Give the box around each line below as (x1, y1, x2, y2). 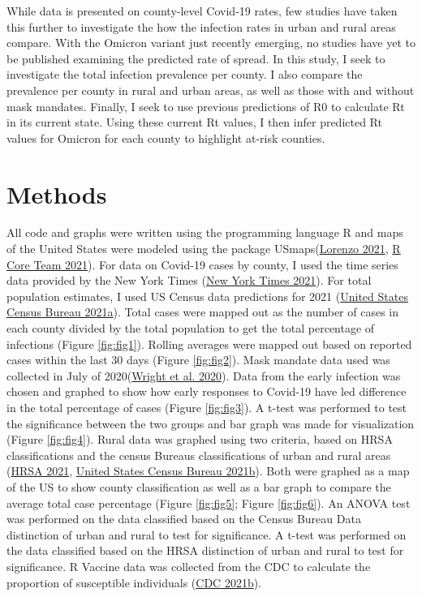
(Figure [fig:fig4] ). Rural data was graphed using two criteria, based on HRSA (6, 431, 393, 448)
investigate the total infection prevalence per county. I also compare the (6, 66, 363, 83)
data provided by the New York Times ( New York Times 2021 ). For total (6, 272, 372, 289)
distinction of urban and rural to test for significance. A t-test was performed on (6, 526, 407, 543)
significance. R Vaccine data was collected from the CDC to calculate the (6, 557, 371, 574)
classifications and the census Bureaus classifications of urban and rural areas (6, 446, 391, 463)
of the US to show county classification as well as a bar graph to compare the (6, 478, 391, 495)
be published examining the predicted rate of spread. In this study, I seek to (6, 49, 385, 67)
